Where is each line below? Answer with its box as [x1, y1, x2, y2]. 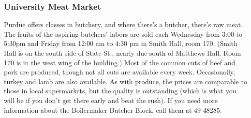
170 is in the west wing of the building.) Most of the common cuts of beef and [4, 57, 236, 67]
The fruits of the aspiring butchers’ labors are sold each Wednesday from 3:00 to [4, 29, 243, 39]
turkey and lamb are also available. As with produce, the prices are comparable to [4, 76, 247, 86]
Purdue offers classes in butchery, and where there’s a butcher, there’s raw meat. [4, 19, 243, 29]
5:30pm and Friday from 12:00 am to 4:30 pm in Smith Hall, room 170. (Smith [4, 38, 237, 48]
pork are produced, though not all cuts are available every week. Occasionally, [4, 67, 235, 77]
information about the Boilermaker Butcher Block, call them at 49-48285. [4, 104, 222, 115]
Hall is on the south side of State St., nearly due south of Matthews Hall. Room [4, 48, 241, 58]
